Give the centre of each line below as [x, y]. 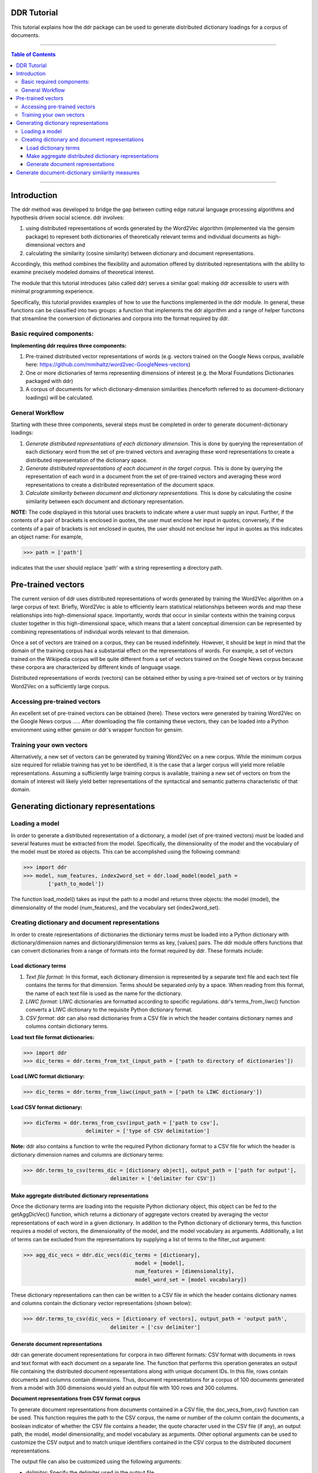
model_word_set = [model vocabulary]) [191, 1279]
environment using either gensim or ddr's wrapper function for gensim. [97, 729]
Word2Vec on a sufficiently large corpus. [60, 686]
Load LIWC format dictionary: [48, 1076]
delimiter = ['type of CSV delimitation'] [148, 1131]
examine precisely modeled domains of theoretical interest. [83, 272]
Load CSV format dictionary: [47, 1107]
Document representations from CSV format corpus [76, 1399]
